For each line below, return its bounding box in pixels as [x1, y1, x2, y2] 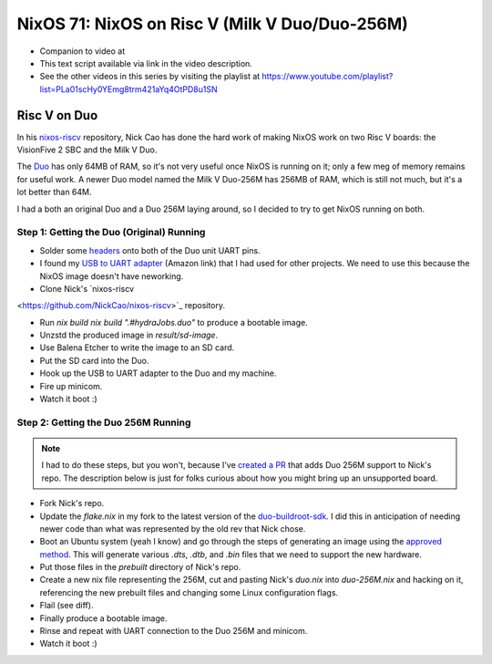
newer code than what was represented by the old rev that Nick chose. [39, 523, 306, 534]
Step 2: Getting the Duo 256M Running [16, 416, 191, 429]
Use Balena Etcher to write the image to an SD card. [39, 342, 235, 353]
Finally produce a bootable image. [39, 612, 168, 624]
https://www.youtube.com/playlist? [261, 71, 394, 82]
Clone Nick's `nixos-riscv [39, 283, 135, 294]
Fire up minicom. [39, 380, 103, 391]
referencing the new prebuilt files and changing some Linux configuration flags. [39, 586, 339, 597]
